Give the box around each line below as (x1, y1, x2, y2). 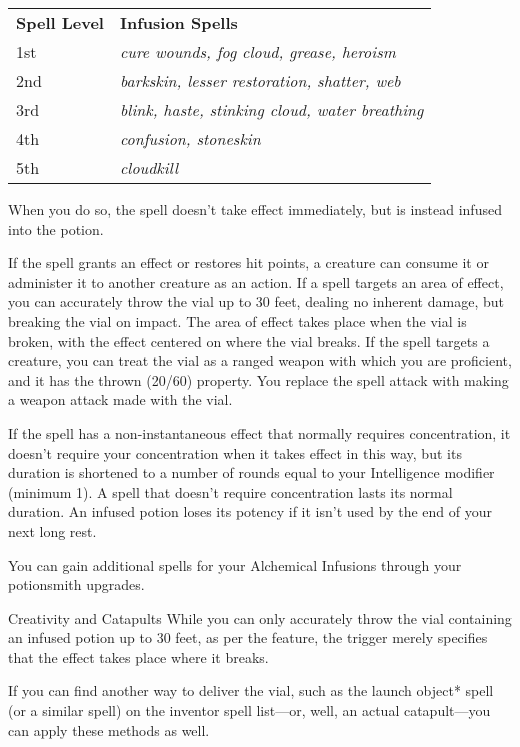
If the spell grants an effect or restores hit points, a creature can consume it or (8, 252, 489, 273)
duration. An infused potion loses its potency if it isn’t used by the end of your (8, 501, 492, 522)
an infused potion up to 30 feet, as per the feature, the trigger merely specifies (8, 627, 488, 648)
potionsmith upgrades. (8, 574, 145, 595)
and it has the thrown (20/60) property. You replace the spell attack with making (8, 369, 509, 390)
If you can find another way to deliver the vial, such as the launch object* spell (8, 680, 494, 701)
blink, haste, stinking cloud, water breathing (119, 98, 424, 121)
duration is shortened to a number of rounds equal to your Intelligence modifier (8, 462, 495, 483)
